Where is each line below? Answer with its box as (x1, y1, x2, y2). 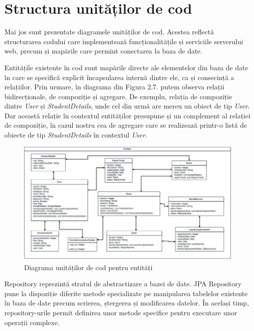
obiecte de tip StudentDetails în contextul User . (4, 130, 147, 140)
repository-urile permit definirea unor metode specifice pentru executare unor (4, 307, 237, 318)
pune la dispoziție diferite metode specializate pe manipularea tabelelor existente (4, 288, 248, 298)
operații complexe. (4, 317, 60, 327)
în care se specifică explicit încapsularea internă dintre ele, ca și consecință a (4, 72, 234, 82)
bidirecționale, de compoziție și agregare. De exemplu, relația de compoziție (4, 91, 232, 101)
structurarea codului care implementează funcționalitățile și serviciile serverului (4, 36, 243, 46)
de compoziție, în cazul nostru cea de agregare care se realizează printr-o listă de (4, 120, 247, 130)
